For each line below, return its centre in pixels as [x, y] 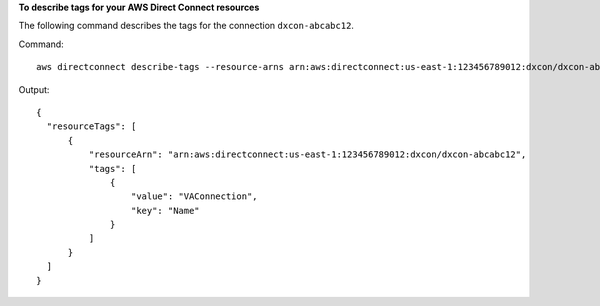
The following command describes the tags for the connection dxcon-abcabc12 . [186, 26]
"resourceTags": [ [91, 126]
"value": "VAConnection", [194, 196]
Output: [34, 89]
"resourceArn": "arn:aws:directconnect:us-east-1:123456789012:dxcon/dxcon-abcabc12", [307, 154]
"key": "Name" [165, 210]
